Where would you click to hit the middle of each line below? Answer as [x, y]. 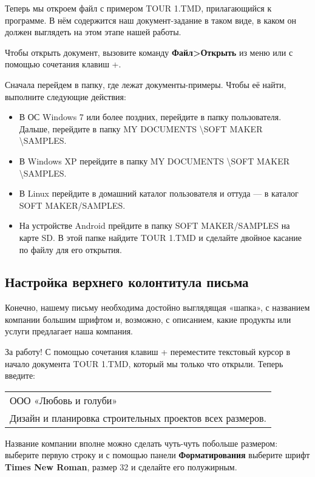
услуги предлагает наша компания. [69, 331]
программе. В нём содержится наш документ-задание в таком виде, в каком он [151, 20]
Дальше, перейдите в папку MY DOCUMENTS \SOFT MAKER [141, 128]
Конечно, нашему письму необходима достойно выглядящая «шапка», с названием [157, 307]
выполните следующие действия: [66, 96]
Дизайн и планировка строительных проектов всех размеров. [138, 418]
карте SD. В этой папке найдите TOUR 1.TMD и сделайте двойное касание [161, 237]
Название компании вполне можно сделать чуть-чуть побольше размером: [141, 443]
